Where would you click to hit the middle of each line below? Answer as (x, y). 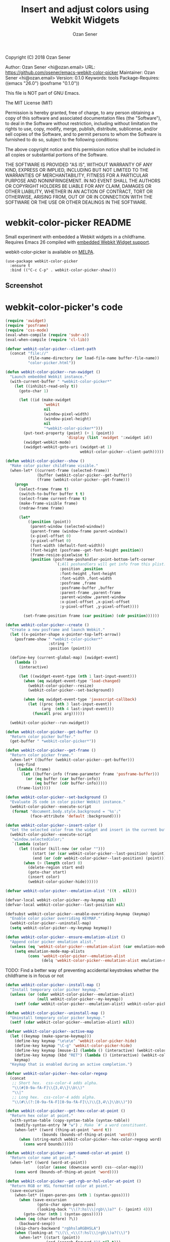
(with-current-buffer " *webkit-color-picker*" (61, 381)
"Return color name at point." (43, 1158)
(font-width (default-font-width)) (68, 546)
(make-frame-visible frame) (48, 503)
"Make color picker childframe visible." (54, 465)
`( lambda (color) (30, 844)
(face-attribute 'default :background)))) (76, 816)
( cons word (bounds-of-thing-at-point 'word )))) (67, 1172)
